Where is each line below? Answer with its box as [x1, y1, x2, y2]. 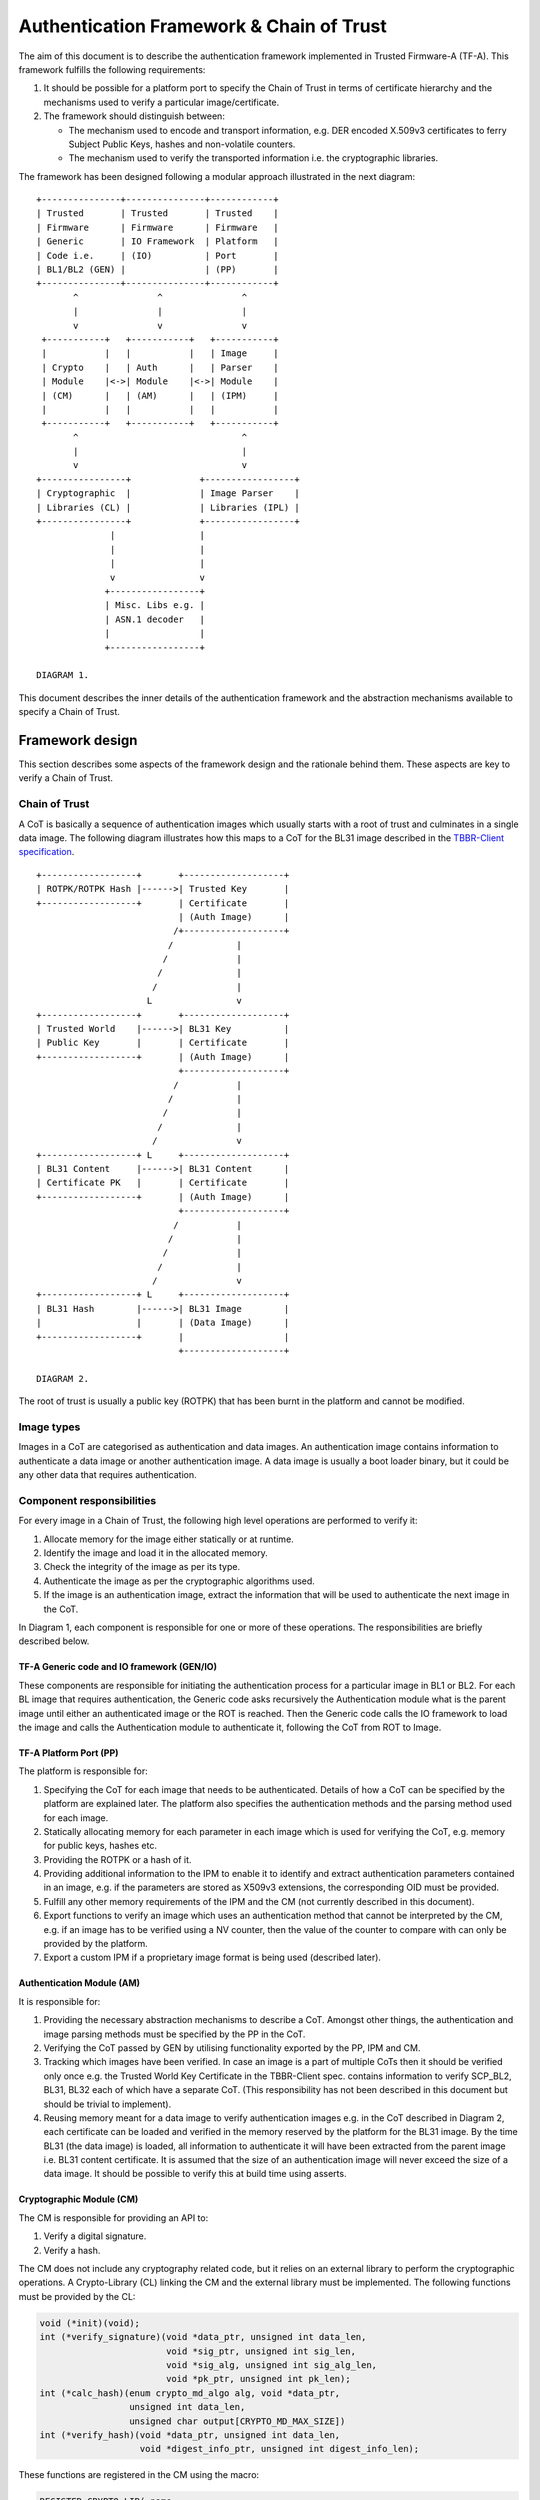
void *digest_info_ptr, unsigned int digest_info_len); [139, 2443, 420, 2455]
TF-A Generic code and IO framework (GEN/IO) [18, 1661, 217, 1673]
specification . [18, 846, 75, 858]
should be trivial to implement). [43, 2098, 172, 2110]
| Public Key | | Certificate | [36, 1037, 290, 1049]
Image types [18, 1420, 81, 1434]
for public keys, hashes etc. [43, 1840, 157, 1852]
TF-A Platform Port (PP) [18, 1746, 119, 1759]
